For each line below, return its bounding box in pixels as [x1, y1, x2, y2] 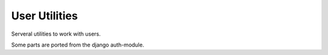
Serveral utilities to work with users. [11, 30, 101, 37]
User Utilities [11, 9, 78, 22]
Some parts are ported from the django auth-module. [11, 41, 145, 48]
